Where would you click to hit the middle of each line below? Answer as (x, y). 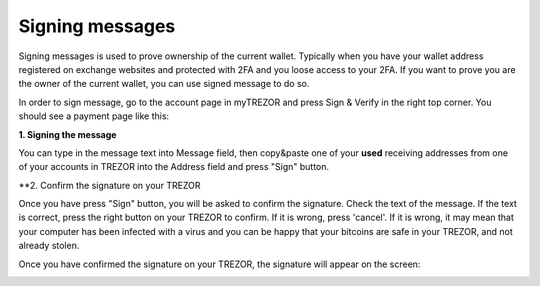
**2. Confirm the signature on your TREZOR (109, 185)
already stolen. (49, 246)
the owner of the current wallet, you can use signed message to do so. (164, 84)
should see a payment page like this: (94, 116)
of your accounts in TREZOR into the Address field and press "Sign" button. (174, 167)
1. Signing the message (67, 134)
